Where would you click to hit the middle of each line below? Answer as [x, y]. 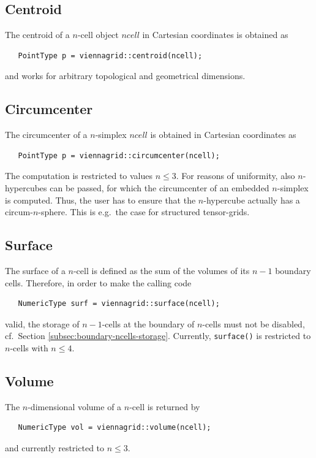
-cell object [98, 35]
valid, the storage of [42, 323]
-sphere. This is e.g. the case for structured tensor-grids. [144, 212]
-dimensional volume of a [75, 406]
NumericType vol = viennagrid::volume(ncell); [115, 428]
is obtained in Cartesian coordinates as [223, 135]
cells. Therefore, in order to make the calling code [98, 282]
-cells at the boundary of [148, 323]
